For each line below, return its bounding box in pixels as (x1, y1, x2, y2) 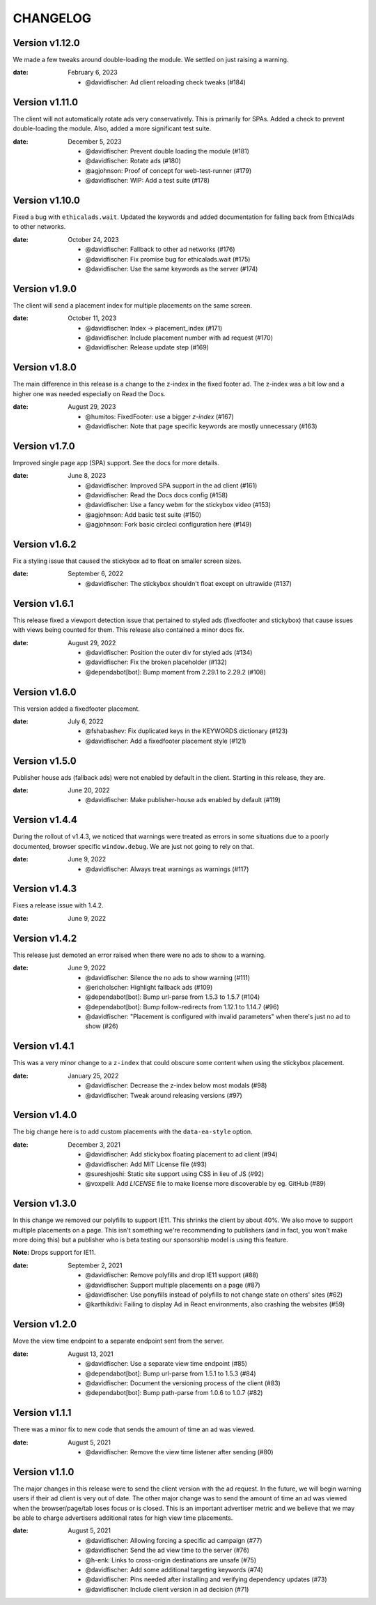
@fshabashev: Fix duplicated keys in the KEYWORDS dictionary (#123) (85, 727, 288, 735)
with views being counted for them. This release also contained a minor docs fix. (13, 626, 244, 634)
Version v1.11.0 (13, 96, 79, 108)
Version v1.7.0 (13, 440, 76, 452)
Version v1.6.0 (13, 686, 77, 698)
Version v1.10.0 (13, 194, 80, 206)
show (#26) (85, 1022, 118, 1030)
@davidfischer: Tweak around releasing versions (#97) (85, 1091, 243, 1099)
